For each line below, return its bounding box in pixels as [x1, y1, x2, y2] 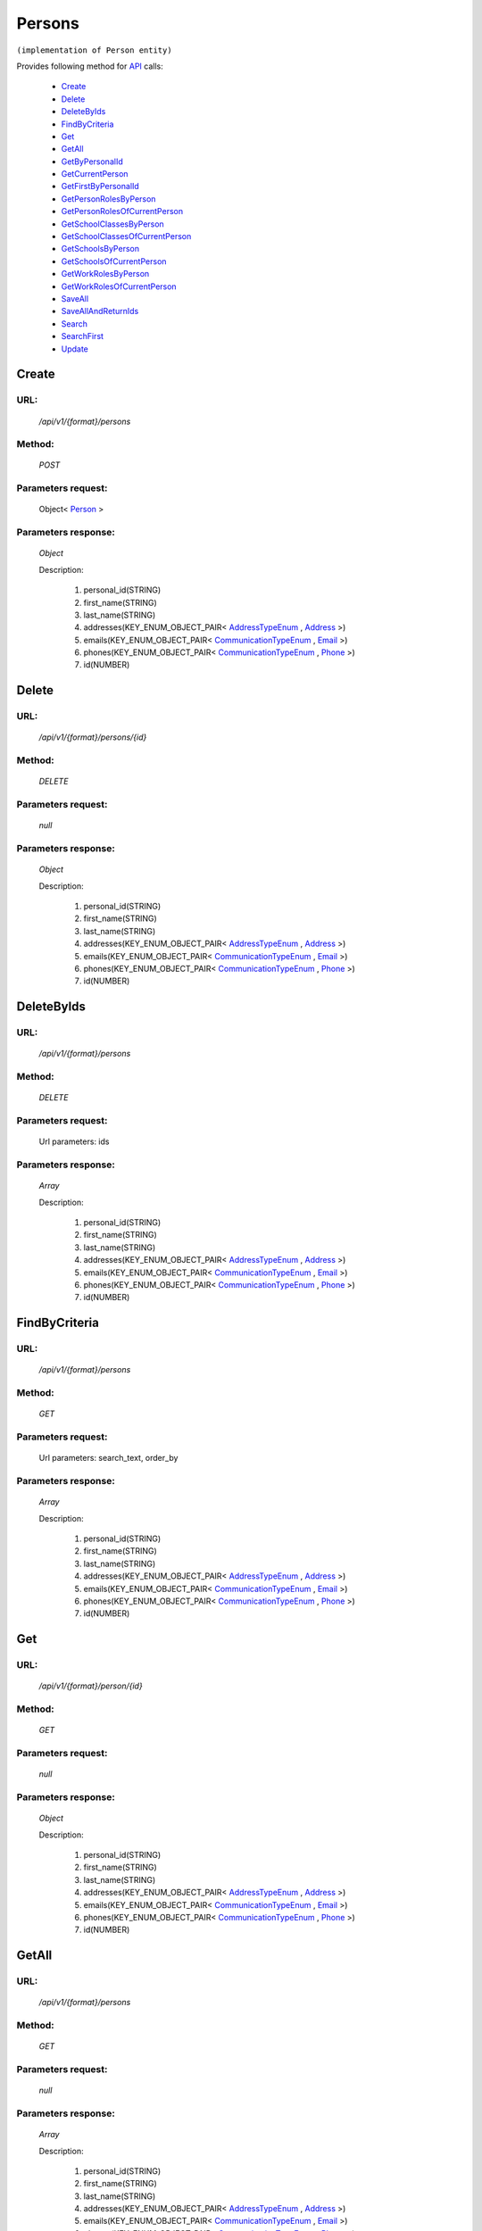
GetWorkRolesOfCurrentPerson [61, 281, 178, 292]
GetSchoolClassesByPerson [61, 219, 164, 229]
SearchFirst [61, 331, 104, 342]
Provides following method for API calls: [16, 61, 164, 71]
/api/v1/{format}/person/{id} [38, 1680, 143, 1691]
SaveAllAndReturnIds [61, 306, 139, 317]
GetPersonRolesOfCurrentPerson [61, 206, 183, 217]
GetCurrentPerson [61, 169, 129, 179]
